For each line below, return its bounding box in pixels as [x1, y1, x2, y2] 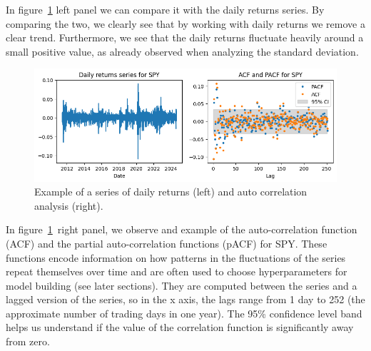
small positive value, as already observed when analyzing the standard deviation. [6, 44, 359, 58]
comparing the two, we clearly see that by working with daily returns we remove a [6, 16, 365, 31]
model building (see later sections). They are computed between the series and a [6, 278, 357, 292]
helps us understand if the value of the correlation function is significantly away [6, 320, 354, 335]
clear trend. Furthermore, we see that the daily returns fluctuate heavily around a [6, 30, 364, 45]
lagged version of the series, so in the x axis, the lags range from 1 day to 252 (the [6, 292, 365, 307]
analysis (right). [34, 198, 103, 213]
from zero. [6, 334, 50, 349]
